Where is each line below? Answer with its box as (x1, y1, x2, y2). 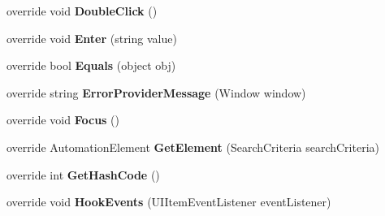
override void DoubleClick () (6, 2, 158, 19)
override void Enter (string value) (6, 29, 177, 46)
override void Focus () (6, 111, 120, 128)
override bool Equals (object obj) (6, 57, 176, 74)
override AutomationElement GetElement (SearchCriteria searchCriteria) (6, 138, 379, 155)
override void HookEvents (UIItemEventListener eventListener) (6, 193, 331, 210)
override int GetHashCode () (6, 166, 160, 183)
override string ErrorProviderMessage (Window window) (6, 84, 306, 101)
